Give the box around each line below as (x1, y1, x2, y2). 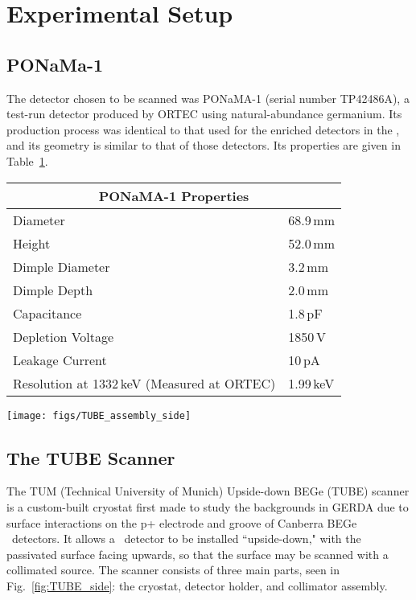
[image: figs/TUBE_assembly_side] (6, 409, 192, 421)
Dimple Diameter (13, 257, 110, 276)
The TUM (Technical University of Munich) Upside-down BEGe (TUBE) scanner (6, 483, 410, 499)
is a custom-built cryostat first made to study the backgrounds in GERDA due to (6, 499, 409, 515)
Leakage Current (13, 350, 107, 369)
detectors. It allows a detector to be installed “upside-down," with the (11, 530, 361, 547)
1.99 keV (288, 373, 335, 392)
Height (13, 233, 51, 253)
